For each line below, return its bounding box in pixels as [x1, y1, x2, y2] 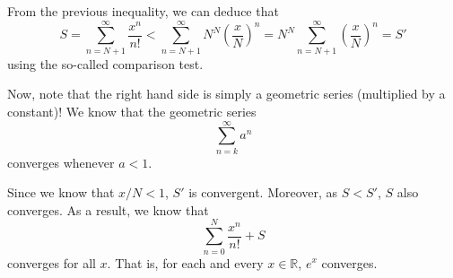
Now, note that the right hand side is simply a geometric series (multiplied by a [7, 84, 446, 103]
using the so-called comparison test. [7, 54, 204, 73]
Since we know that [7, 183, 115, 202]
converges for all [7, 253, 96, 272]
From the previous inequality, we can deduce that [7, 2, 279, 20]
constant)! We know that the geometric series [7, 101, 257, 120]
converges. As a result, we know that [7, 200, 209, 219]
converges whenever [7, 152, 115, 171]
